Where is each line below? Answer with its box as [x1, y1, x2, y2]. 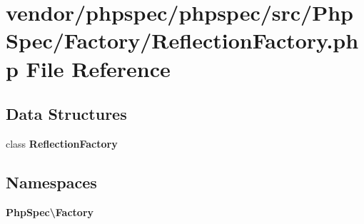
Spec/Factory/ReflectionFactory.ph [6, 26, 359, 55]
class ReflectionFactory [6, 136, 118, 151]
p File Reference [6, 54, 171, 83]
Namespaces [6, 170, 97, 193]
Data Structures [6, 103, 127, 125]
